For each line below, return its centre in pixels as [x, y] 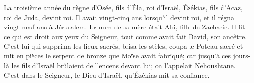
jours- [242, 55]
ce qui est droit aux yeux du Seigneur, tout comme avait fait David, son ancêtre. [126, 36]
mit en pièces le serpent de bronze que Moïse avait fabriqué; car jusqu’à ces [117, 55]
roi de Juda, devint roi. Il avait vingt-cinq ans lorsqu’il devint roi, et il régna [119, 17]
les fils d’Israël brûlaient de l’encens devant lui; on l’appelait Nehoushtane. [124, 65]
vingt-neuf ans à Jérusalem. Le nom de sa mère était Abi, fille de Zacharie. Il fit [125, 27]
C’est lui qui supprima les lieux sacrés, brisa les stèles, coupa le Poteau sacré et [124, 46]
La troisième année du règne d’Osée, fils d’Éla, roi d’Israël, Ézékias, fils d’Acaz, [123, 7]
